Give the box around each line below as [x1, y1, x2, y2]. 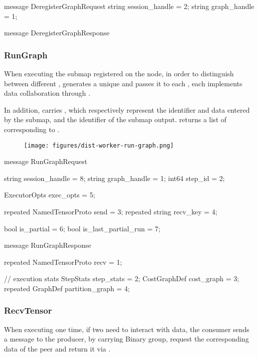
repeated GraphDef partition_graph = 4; [4, 283, 130, 293]
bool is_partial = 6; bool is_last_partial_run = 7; [4, 223, 160, 233]
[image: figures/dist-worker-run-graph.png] [24, 142, 174, 149]
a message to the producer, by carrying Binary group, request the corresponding [4, 334, 249, 344]
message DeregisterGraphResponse [4, 27, 110, 38]
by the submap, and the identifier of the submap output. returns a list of [4, 114, 227, 125]
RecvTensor [4, 304, 52, 317]
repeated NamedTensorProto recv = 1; [4, 256, 122, 267]
